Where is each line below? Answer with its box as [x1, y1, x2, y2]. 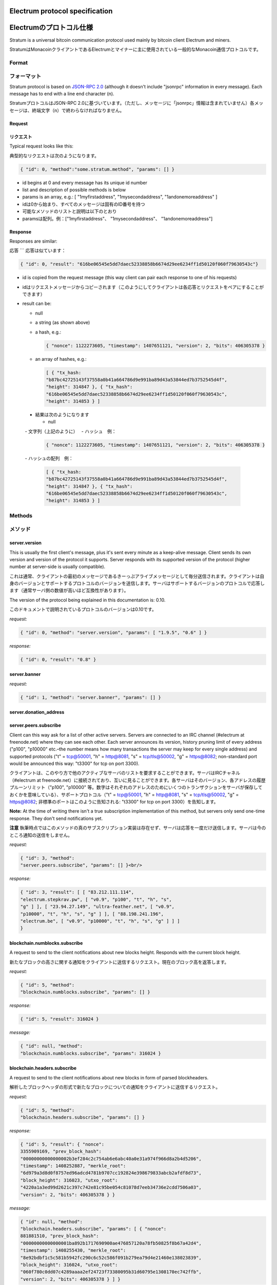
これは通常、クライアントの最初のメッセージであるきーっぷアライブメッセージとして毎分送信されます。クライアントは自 [9, 573, 265, 579]
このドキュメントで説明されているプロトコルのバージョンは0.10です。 [9, 607, 156, 613]
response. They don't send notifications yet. [9, 815, 103, 821]
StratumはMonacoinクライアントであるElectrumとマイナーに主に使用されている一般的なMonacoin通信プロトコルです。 [9, 46, 261, 52]
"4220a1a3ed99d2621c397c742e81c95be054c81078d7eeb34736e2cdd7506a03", [20, 1185, 202, 1190]
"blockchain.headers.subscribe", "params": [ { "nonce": [20, 1226, 167, 1232]
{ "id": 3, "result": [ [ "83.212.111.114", [20, 889, 134, 895]
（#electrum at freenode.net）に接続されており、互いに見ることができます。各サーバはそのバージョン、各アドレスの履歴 [9, 777, 266, 783]
